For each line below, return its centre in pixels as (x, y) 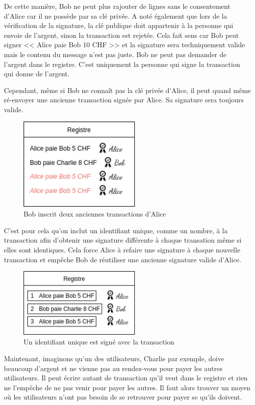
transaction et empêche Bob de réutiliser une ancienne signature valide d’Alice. (123, 259)
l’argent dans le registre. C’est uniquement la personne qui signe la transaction (122, 64)
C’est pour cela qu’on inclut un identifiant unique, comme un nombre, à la (116, 230)
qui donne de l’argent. (37, 74)
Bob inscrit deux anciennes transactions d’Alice (95, 214)
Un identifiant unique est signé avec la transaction (99, 342)
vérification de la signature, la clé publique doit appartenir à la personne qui (119, 25)
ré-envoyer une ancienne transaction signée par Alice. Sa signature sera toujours (124, 100)
